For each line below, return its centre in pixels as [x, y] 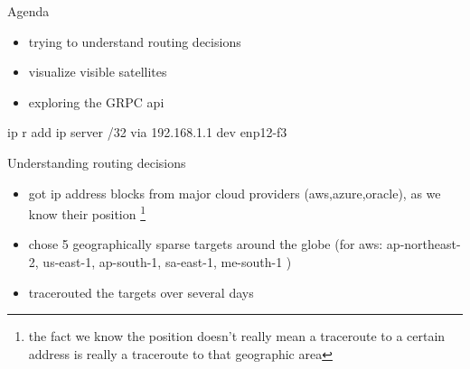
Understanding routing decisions [97, 162]
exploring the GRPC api [96, 101]
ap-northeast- [423, 244]
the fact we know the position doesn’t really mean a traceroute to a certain [237, 336]
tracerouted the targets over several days [141, 292]
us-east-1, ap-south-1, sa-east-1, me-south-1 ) [167, 262]
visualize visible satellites [98, 72]
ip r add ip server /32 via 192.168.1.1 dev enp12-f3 [147, 132]
